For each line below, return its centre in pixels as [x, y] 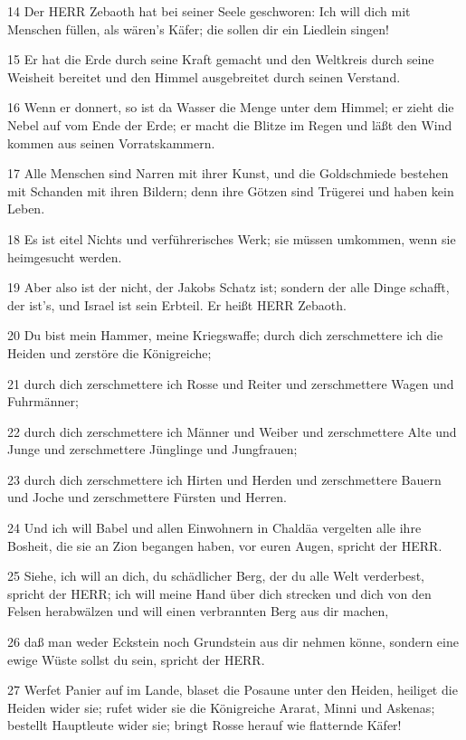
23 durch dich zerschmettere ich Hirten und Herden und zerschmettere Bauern [224, 479]
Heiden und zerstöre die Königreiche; [109, 352]
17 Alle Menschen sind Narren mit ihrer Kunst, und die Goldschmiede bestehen [228, 173]
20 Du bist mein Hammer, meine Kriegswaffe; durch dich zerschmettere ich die [225, 335]
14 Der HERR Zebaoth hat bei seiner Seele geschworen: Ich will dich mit [209, 11]
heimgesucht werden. [65, 256]
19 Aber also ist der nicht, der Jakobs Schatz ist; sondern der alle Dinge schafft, [228, 287]
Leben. [26, 209]
